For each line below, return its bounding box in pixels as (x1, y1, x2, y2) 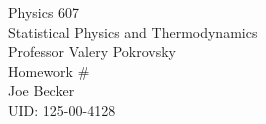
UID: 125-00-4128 (8, 99, 116, 120)
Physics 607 (8, 2, 80, 22)
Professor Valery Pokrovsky (8, 41, 177, 62)
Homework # (8, 60, 90, 81)
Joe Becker (8, 80, 75, 101)
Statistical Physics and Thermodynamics (8, 21, 258, 42)
